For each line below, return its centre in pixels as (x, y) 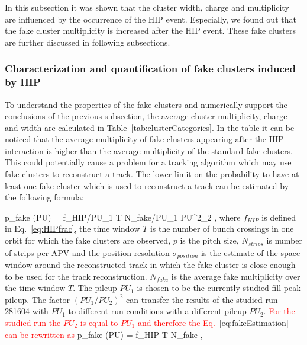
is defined (279, 217)
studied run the (33, 322)
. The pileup (95, 288)
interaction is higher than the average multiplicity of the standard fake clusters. (149, 150)
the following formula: (44, 197)
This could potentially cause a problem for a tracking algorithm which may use (148, 162)
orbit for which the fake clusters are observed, (88, 240)
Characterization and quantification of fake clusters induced (150, 68)
